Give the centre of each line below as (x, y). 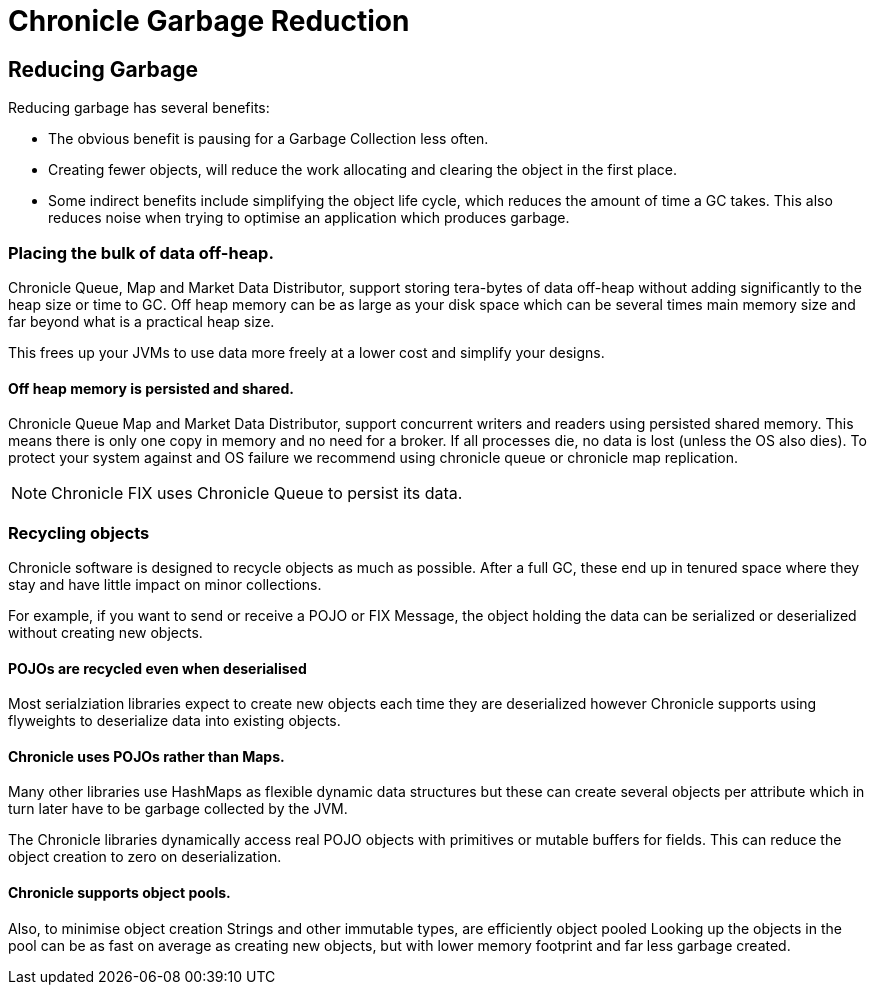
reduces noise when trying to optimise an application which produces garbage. (309, 218)
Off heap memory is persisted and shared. (151, 388)
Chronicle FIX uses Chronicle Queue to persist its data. (257, 493)
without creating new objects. (105, 632)
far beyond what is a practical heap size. (141, 321)
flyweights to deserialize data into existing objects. (174, 721)
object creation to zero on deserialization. (145, 857)
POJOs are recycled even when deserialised (157, 668)
